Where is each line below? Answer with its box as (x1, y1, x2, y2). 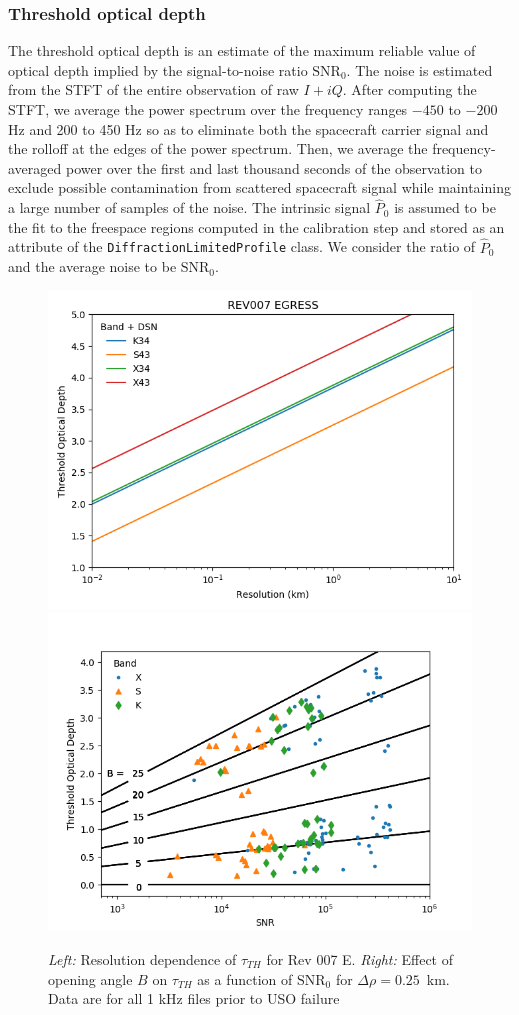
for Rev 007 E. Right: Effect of (266, 949, 454, 970)
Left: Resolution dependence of (48, 949, 237, 970)
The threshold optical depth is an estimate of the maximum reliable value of (8, 40, 476, 61)
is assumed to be (394, 197, 496, 218)
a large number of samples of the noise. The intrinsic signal (8, 197, 371, 218)
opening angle (48, 968, 133, 989)
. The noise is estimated (346, 59, 493, 80)
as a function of (197, 968, 293, 989)
